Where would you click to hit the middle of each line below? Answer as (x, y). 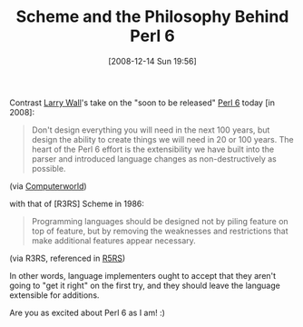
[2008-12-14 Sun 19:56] (152, 61)
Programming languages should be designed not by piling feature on (160, 221)
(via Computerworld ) (49, 186)
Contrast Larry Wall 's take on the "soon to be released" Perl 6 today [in (142, 103)
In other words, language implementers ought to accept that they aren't (143, 275)
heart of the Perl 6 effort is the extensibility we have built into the (153, 149)
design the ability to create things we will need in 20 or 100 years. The (162, 139)
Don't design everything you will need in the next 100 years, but (151, 130)
